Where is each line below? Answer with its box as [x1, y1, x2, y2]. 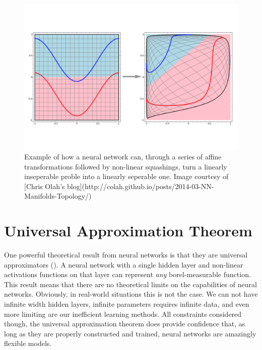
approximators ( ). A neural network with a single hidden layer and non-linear [4, 259, 243, 270]
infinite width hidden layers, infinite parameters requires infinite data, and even [4, 299, 249, 309]
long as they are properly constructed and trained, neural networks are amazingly [4, 328, 256, 338]
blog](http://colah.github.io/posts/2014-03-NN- [67, 181, 214, 191]
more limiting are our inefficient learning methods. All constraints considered [4, 308, 242, 319]
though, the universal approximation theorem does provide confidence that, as [4, 318, 245, 329]
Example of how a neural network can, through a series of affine [24, 151, 222, 162]
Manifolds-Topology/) [24, 191, 92, 201]
